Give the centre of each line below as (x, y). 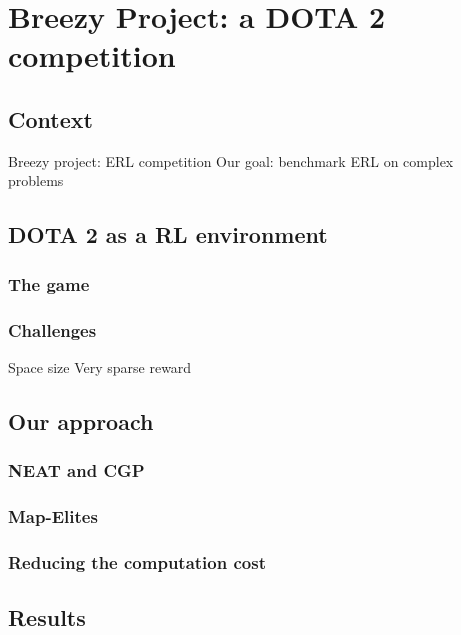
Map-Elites (53, 515)
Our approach (81, 420)
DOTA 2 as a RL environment (168, 234)
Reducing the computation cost (137, 561)
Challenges (52, 329)
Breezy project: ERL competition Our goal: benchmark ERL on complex (231, 160)
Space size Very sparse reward (100, 366)
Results (47, 617)
